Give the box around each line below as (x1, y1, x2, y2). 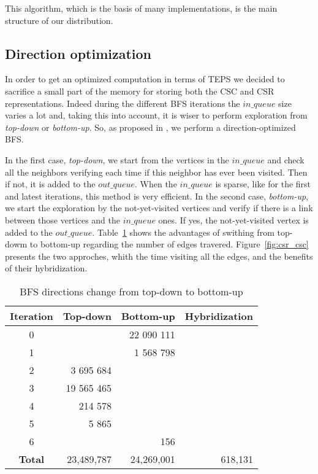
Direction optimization (5, 44, 152, 63)
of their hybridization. (5, 262, 88, 274)
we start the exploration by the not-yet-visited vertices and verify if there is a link (5, 201, 313, 214)
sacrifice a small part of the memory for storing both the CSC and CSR (5, 84, 274, 97)
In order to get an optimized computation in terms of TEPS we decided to (5, 72, 285, 85)
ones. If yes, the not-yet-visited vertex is (158, 213, 309, 226)
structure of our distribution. (5, 14, 113, 26)
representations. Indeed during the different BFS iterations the (5, 96, 240, 109)
